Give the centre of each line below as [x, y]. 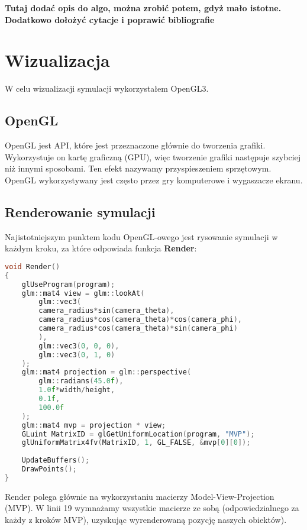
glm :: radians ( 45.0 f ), [81, 381]
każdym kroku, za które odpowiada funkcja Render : [101, 248]
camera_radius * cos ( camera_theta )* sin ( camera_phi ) [138, 328]
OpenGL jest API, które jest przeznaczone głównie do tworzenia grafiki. [135, 145]
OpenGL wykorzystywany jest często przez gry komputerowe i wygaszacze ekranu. [154, 180]
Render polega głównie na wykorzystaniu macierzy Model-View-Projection [140, 496]
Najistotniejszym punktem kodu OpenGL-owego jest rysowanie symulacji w [141, 236]
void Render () [33, 266]
